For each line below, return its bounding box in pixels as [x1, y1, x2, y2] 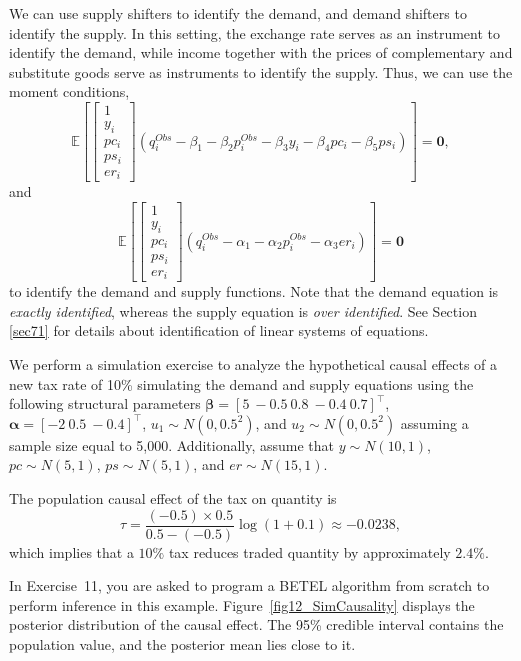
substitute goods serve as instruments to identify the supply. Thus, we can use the [9, 61, 513, 82]
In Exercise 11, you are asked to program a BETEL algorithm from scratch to [9, 575, 490, 596]
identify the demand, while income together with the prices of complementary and [9, 42, 513, 63]
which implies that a [9, 541, 134, 562]
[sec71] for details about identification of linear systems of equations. [9, 320, 429, 341]
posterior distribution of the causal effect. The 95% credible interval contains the [9, 614, 504, 635]
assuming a [400, 412, 469, 433]
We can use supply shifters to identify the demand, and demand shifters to [9, 3, 467, 23]
